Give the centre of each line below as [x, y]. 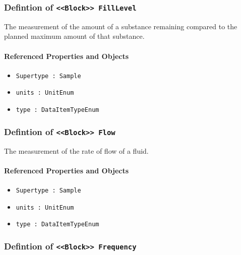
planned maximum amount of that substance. [74, 36]
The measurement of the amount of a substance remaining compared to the [121, 26]
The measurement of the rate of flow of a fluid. [76, 150]
